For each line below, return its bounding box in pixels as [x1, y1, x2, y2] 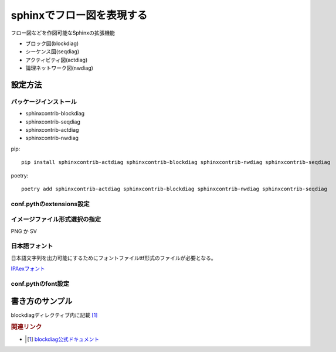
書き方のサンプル [11, 296, 73, 306]
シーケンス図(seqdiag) [25, 48, 80, 55]
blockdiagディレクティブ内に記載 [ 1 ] [11, 311, 98, 319]
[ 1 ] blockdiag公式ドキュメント [27, 336, 100, 343]
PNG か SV [11, 227, 38, 234]
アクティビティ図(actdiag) [25, 56, 88, 63]
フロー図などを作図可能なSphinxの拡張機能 [11, 29, 116, 36]
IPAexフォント [11, 265, 45, 272]
